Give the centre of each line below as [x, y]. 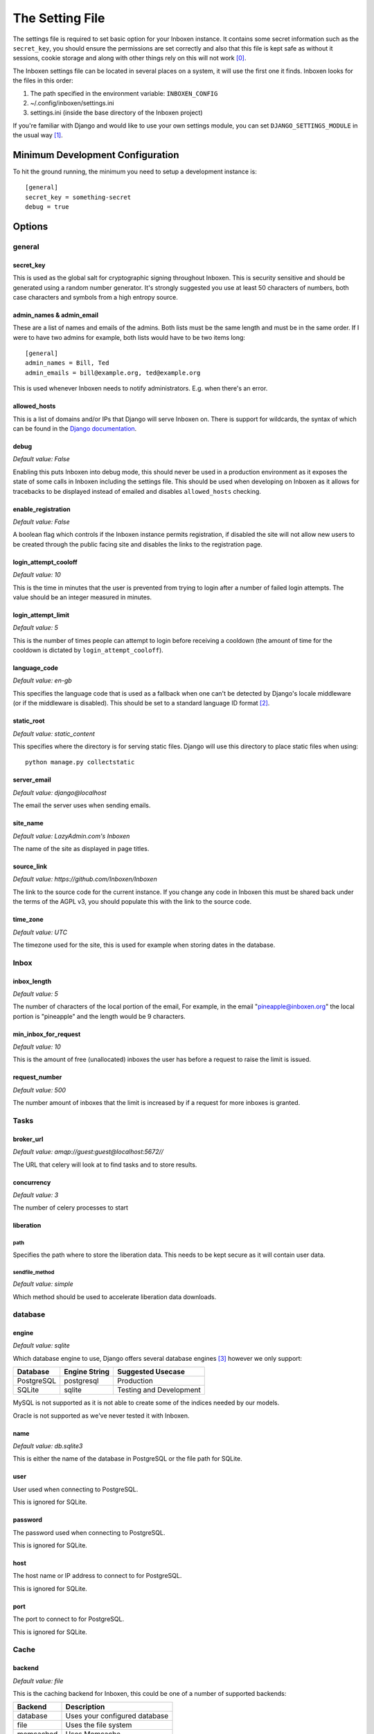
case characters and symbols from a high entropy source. [95, 297]
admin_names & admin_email [55, 315]
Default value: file [38, 1681]
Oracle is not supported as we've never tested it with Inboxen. [101, 1416]
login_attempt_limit [41, 615]
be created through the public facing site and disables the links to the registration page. [138, 544]
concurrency [32, 1182]
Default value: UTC [40, 932]
